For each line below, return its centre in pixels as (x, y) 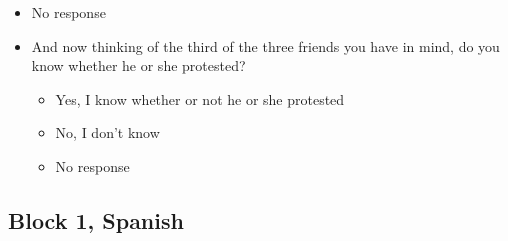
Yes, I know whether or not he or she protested (200, 98)
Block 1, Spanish (96, 219)
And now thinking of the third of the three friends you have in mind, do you (265, 45)
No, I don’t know (107, 132)
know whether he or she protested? (138, 65)
